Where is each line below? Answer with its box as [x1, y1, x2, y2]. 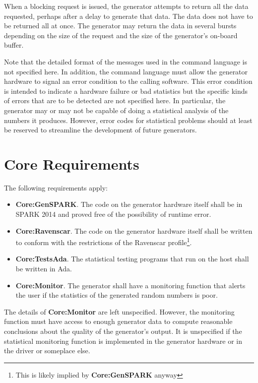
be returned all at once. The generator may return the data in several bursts [4, 20, 237, 31]
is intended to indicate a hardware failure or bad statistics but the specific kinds [4, 85, 248, 96]
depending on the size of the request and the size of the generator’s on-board [4, 30, 238, 40]
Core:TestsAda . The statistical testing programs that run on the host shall [15, 254, 249, 264]
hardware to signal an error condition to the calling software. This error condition [4, 76, 253, 86]
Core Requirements [4, 153, 139, 174]
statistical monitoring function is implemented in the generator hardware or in [4, 335, 242, 346]
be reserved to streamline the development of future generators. [4, 125, 197, 135]
